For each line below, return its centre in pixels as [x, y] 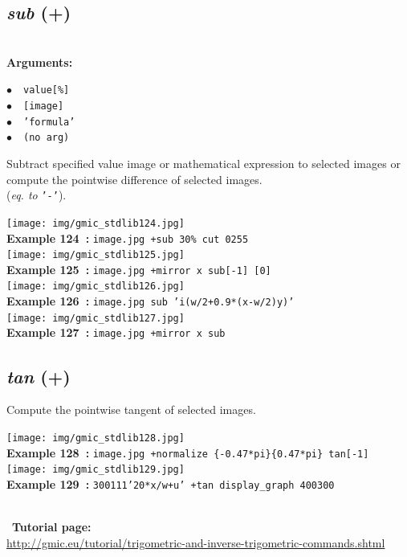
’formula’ [49, 122]
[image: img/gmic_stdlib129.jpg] [96, 470]
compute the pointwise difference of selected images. [134, 179]
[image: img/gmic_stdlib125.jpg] [96, 255]
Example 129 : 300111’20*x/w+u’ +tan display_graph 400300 [171, 483]
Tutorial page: [52, 527]
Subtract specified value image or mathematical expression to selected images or [203, 164]
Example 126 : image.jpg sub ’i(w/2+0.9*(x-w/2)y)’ [151, 301]
